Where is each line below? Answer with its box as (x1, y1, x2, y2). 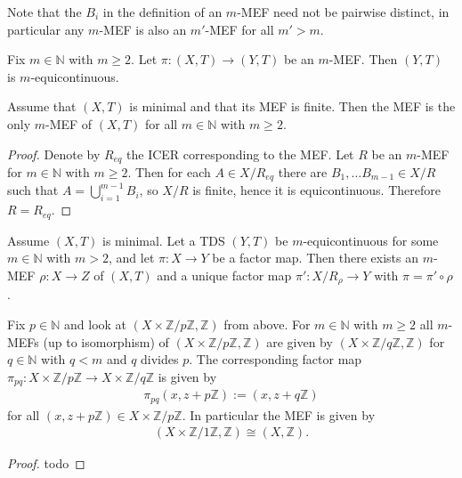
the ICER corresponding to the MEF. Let (126, 144, 354, 163)
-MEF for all (205, 20, 274, 38)
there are (278, 163, 328, 182)
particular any (7, 20, 85, 38)
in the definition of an (102, 3, 223, 20)
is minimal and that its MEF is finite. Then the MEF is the (129, 97, 456, 116)
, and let (109, 248, 155, 267)
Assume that (7, 97, 77, 116)
